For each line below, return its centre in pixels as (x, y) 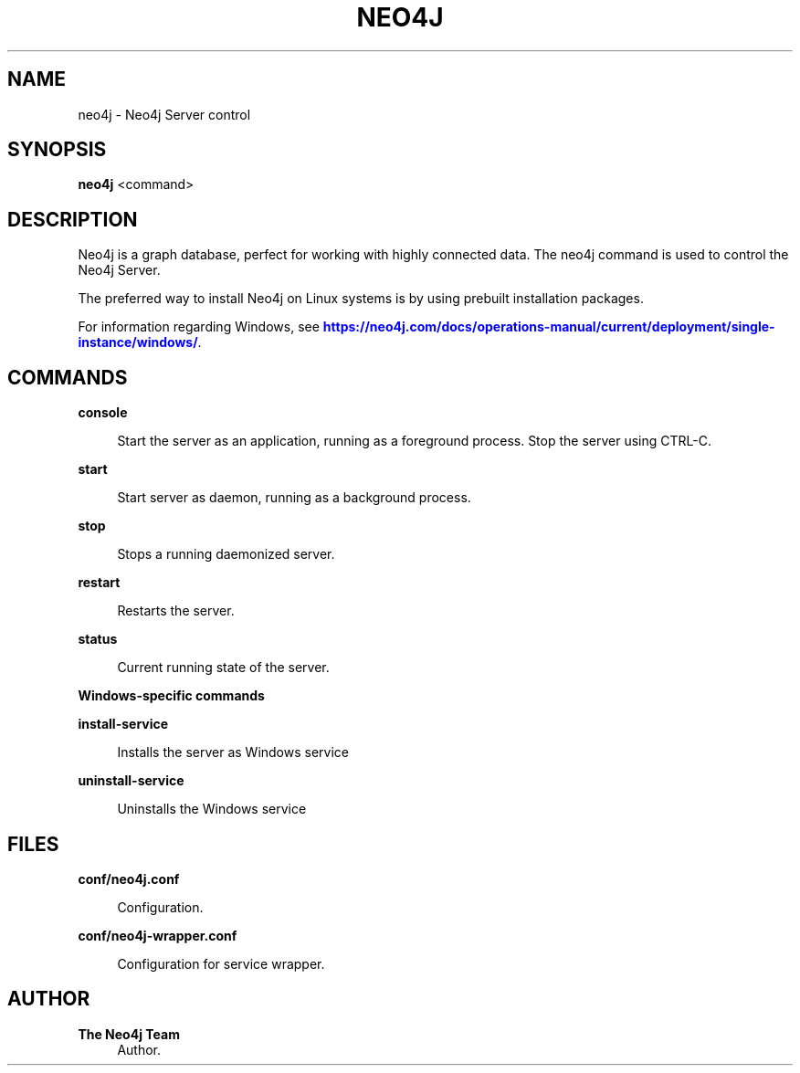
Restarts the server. (176, 611)
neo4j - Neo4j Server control (164, 114)
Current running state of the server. (223, 668)
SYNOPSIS (57, 150)
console (103, 413)
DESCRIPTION (73, 219)
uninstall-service (131, 781)
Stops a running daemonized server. (226, 554)
